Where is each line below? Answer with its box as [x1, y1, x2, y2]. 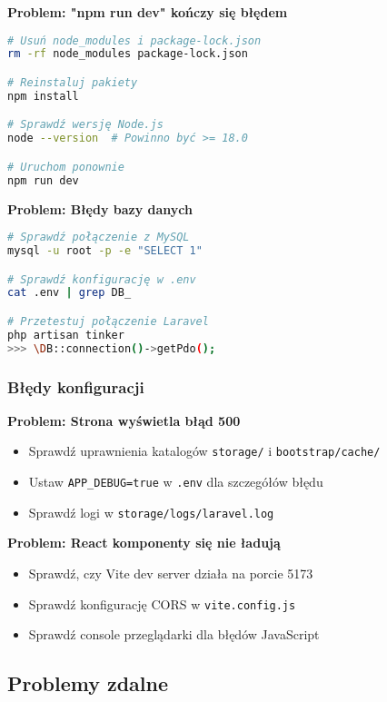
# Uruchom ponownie [7, 160, 124, 173]
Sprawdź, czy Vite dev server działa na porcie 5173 [28, 563, 313, 582]
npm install [7, 89, 79, 103]
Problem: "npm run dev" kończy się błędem [7, 3, 288, 21]
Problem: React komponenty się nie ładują [7, 533, 281, 552]
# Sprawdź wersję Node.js [7, 118, 164, 132]
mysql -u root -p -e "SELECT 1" [7, 244, 203, 258]
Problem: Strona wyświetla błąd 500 [7, 410, 241, 430]
